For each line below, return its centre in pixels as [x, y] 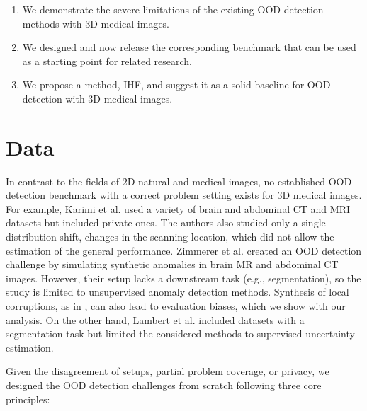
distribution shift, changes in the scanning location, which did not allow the [170, 237]
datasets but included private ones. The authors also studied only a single [166, 222]
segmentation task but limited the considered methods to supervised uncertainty [180, 334]
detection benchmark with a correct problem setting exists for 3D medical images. [184, 195]
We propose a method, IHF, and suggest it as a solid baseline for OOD [176, 85]
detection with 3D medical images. [97, 98]
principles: [28, 399]
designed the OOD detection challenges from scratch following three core [164, 385]
